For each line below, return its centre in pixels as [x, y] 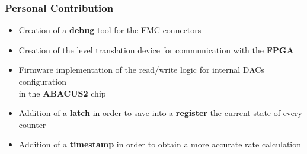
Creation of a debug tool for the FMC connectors [110, 30]
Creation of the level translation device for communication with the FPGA [156, 49]
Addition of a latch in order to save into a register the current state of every [160, 113]
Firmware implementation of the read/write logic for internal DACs [141, 70]
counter [32, 124]
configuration [42, 81]
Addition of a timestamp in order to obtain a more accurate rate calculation [160, 144]
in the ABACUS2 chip [62, 93]
